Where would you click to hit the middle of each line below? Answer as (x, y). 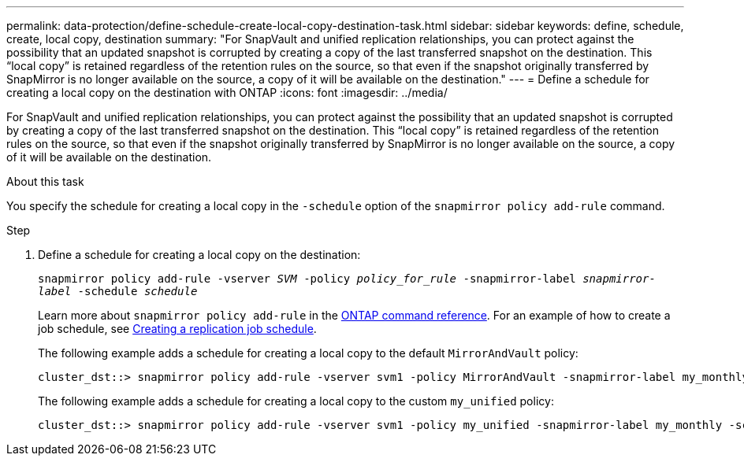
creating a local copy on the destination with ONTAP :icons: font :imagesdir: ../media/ (227, 92)
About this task (45, 181)
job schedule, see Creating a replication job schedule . (177, 329)
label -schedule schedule (118, 291)
